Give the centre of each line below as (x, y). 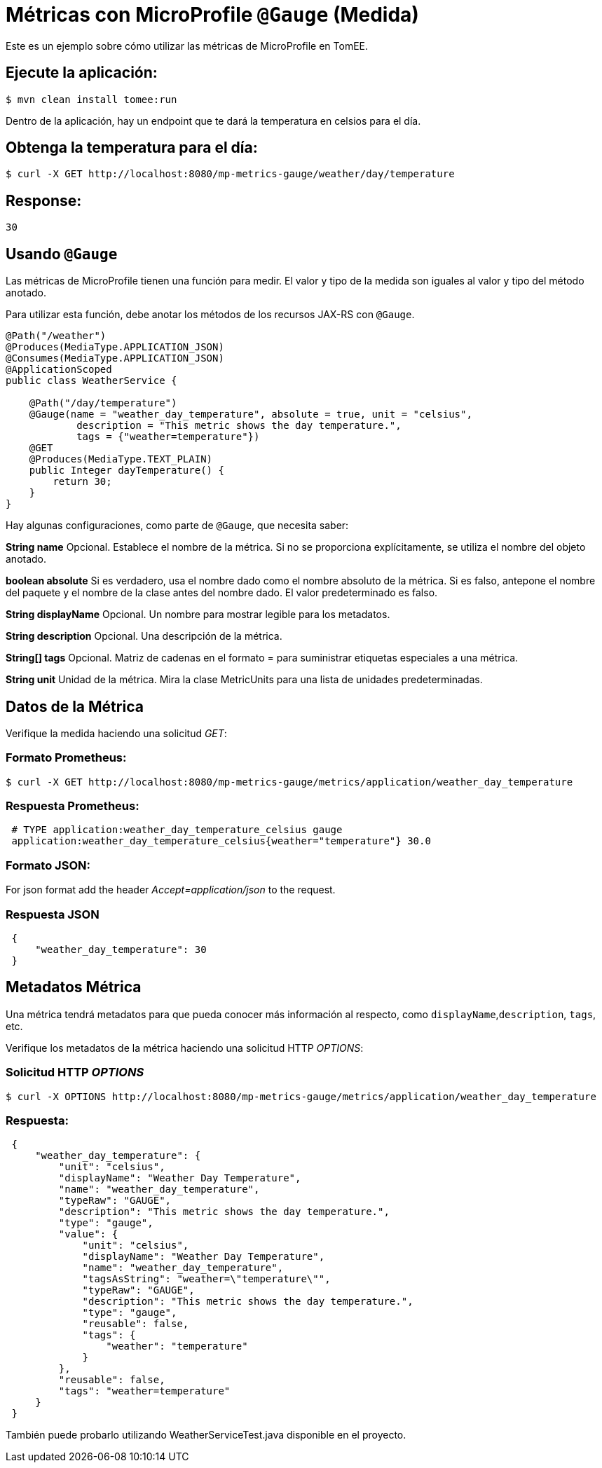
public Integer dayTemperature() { (126, 471)
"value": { (88, 1234)
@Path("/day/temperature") (103, 403)
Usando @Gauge (62, 254)
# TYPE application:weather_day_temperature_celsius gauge (177, 830)
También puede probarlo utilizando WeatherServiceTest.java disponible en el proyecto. (206, 1435)
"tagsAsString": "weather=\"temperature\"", (206, 1279)
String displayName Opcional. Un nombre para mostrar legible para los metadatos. (198, 615)
